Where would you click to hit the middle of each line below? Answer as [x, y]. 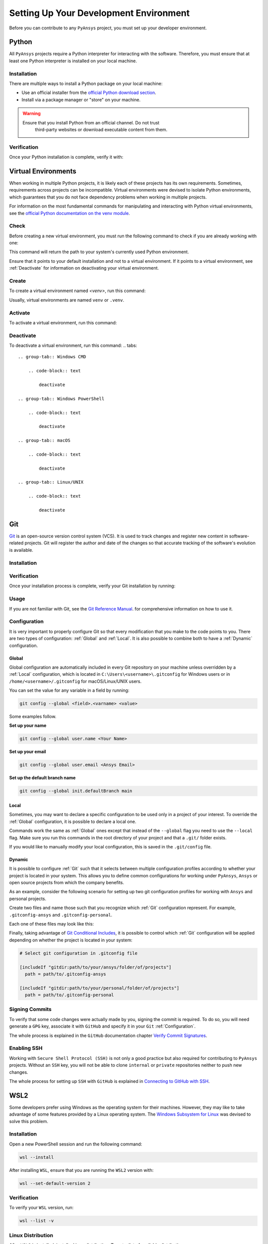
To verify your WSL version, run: [41, 1208]
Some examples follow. [33, 717]
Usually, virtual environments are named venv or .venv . [67, 300]
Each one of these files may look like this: [52, 924]
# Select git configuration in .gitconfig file [78, 953]
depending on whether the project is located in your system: [71, 940]
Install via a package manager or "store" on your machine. [81, 100]
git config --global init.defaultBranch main [76, 791]
